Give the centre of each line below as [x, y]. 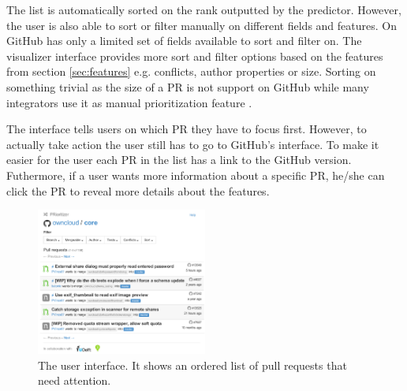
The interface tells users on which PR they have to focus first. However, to [187, 129]
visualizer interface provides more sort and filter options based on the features [195, 56]
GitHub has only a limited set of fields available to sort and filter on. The [184, 41]
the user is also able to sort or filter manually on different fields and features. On [202, 25]
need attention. [75, 380]
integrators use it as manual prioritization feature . [129, 102]
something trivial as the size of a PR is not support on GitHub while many [188, 86]
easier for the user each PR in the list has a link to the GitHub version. [179, 160]
